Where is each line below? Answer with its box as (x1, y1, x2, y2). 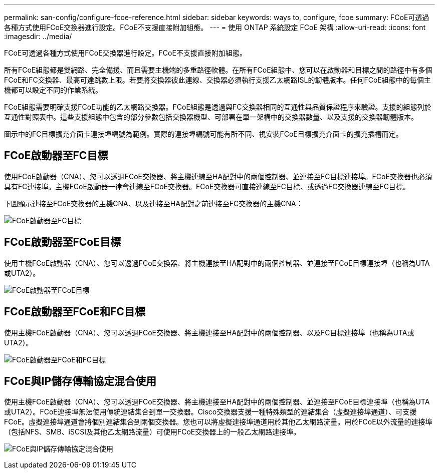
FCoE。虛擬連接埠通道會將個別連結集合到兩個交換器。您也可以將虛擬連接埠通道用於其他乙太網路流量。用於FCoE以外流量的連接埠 (4, 417, 432, 426)
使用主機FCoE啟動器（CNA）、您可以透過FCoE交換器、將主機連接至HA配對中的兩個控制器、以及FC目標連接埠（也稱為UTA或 (4, 328, 414, 337)
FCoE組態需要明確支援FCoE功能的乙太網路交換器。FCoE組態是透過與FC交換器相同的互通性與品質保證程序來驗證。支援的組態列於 (4, 103, 431, 111)
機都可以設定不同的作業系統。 (4, 86, 102, 94)
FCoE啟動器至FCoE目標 (4, 236, 121, 249)
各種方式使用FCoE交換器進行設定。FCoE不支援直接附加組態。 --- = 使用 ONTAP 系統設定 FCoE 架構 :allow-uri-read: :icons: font (4, 23, 426, 32)
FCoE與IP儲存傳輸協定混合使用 (4, 374, 156, 387)
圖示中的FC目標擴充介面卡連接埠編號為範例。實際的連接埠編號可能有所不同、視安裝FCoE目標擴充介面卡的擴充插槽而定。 (4, 130, 403, 138)
